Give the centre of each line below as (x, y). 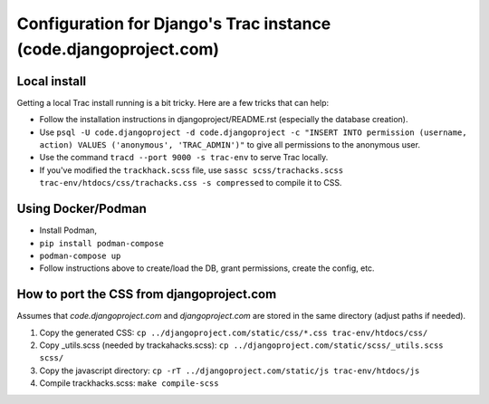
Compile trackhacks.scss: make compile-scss (129, 383)
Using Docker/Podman (81, 209)
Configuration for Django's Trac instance (174, 24)
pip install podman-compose (102, 243)
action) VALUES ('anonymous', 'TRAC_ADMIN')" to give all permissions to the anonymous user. (230, 145)
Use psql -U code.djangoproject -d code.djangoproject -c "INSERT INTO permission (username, (253, 132)
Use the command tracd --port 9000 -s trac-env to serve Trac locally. (184, 158)
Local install (52, 81)
